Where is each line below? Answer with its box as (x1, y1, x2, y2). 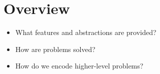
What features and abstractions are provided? (15, 27, 156, 37)
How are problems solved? (15, 43, 96, 54)
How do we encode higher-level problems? (15, 60, 143, 71)
